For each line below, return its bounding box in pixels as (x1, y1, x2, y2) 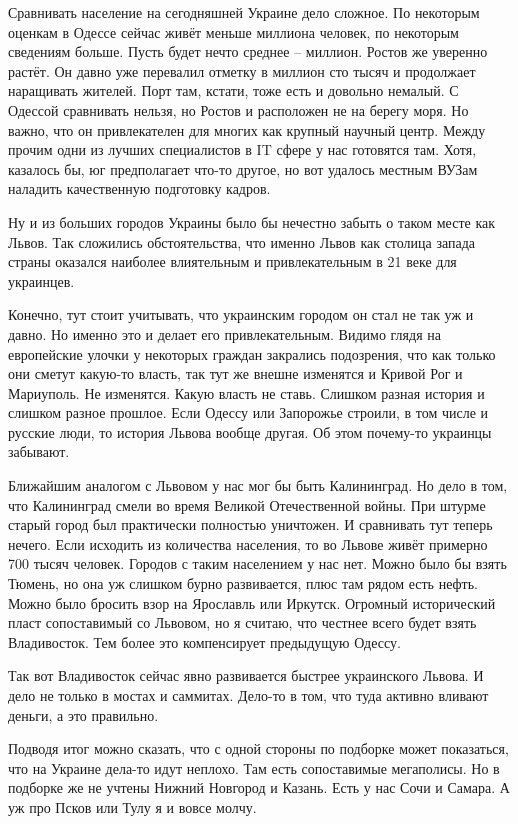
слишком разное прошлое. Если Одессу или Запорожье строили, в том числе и (8, 402, 489, 423)
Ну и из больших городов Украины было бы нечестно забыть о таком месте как (8, 211, 495, 232)
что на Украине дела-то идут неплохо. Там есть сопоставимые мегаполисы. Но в (8, 757, 500, 778)
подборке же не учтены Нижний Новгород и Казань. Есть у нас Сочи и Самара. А (8, 777, 510, 798)
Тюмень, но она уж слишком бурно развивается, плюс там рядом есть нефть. (8, 573, 479, 594)
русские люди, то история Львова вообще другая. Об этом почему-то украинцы (8, 421, 492, 442)
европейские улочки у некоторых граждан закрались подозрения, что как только (8, 343, 496, 364)
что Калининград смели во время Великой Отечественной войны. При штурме (8, 494, 486, 515)
